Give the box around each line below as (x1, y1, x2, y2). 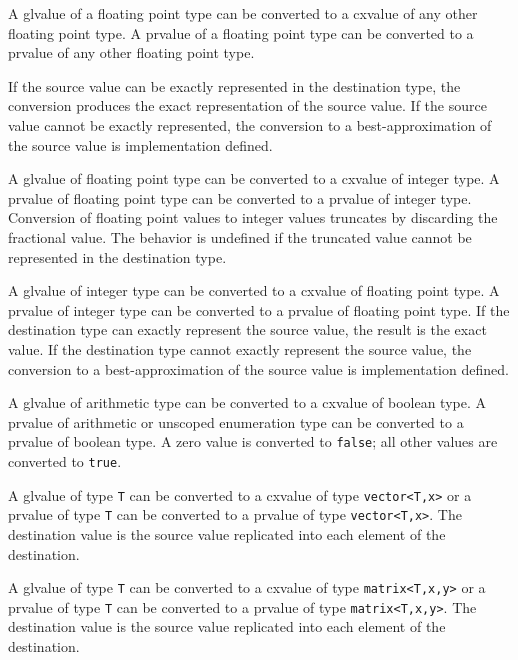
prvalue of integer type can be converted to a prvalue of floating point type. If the (8, 299, 510, 320)
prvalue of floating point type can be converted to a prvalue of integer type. (8, 187, 472, 208)
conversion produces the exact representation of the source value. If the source (8, 95, 487, 116)
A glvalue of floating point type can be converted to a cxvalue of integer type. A (8, 168, 500, 189)
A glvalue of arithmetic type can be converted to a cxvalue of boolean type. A (8, 392, 487, 413)
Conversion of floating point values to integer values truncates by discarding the (8, 207, 498, 228)
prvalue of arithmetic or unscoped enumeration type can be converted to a (8, 411, 464, 432)
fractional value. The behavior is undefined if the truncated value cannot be (8, 226, 472, 247)
